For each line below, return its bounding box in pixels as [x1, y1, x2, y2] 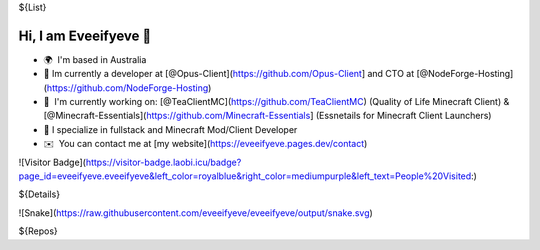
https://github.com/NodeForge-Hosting [46, 81, 209, 94]
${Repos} [18, 225, 59, 237]
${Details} [18, 188, 60, 200]
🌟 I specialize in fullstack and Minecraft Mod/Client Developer [43, 123, 298, 135]
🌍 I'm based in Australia [43, 53, 147, 65]
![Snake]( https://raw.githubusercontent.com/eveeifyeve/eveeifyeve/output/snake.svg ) [18, 206, 374, 219]
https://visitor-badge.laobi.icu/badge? [85, 156, 242, 168]
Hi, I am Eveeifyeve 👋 [18, 27, 152, 44]
